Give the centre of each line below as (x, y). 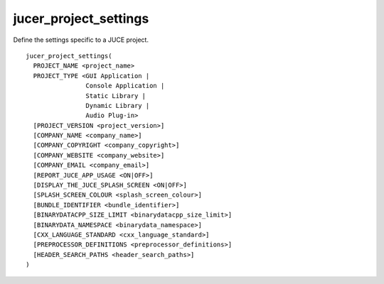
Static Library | (116, 95)
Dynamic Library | (118, 105)
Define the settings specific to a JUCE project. (81, 40)
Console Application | (125, 86)
